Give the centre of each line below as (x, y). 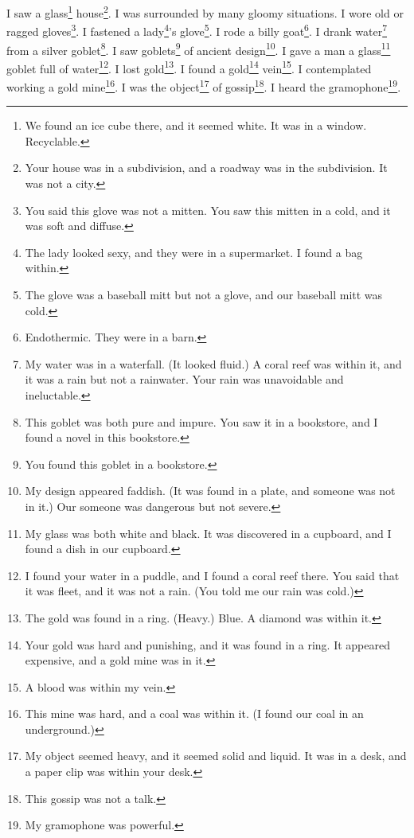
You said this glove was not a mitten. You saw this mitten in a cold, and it (208, 210)
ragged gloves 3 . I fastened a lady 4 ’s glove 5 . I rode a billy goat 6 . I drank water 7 (197, 30)
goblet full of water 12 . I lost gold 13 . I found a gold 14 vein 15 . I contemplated (189, 67)
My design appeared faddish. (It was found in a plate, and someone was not (210, 491)
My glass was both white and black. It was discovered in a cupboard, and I (208, 533)
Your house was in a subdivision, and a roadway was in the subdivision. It (206, 168)
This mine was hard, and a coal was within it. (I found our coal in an (194, 713)
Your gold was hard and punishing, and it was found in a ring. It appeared (207, 644)
